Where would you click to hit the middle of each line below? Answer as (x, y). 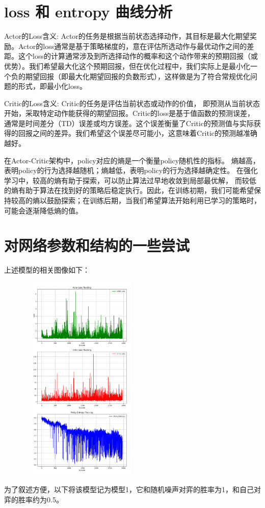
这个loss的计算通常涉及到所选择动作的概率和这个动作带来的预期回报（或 (138, 56)
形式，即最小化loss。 (52, 86)
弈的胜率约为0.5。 (34, 500)
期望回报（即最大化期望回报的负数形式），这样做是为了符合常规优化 (138, 76)
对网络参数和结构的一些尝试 (97, 245)
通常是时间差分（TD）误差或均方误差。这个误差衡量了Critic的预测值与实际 (129, 123)
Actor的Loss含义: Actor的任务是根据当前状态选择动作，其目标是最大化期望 (127, 36)
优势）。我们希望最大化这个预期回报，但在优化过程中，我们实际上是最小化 (127, 66)
